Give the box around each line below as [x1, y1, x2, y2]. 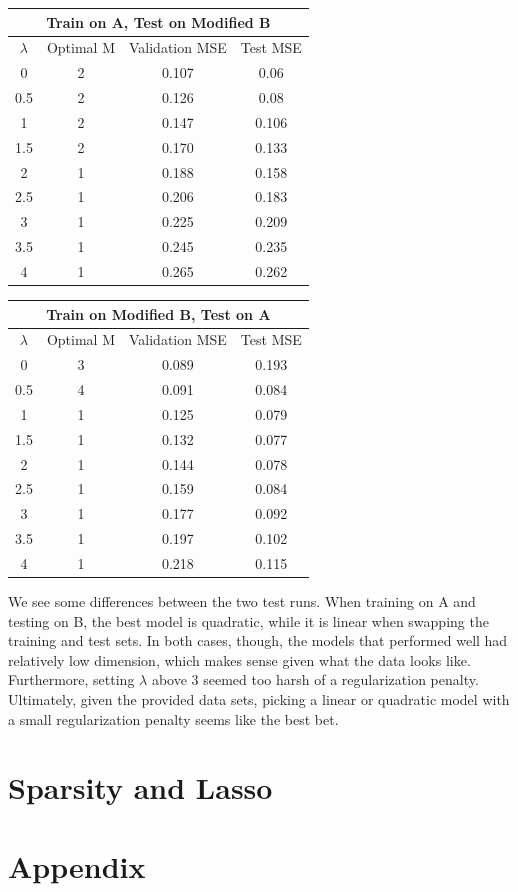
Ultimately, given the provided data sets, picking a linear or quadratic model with [8, 689, 510, 710]
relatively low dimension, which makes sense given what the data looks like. [8, 649, 471, 670]
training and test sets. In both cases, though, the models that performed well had [8, 630, 508, 651]
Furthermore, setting [8, 669, 135, 690]
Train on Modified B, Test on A [46, 303, 271, 324]
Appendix [8, 845, 146, 886]
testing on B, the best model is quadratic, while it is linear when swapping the [8, 610, 489, 631]
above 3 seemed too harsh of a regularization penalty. [151, 669, 479, 690]
